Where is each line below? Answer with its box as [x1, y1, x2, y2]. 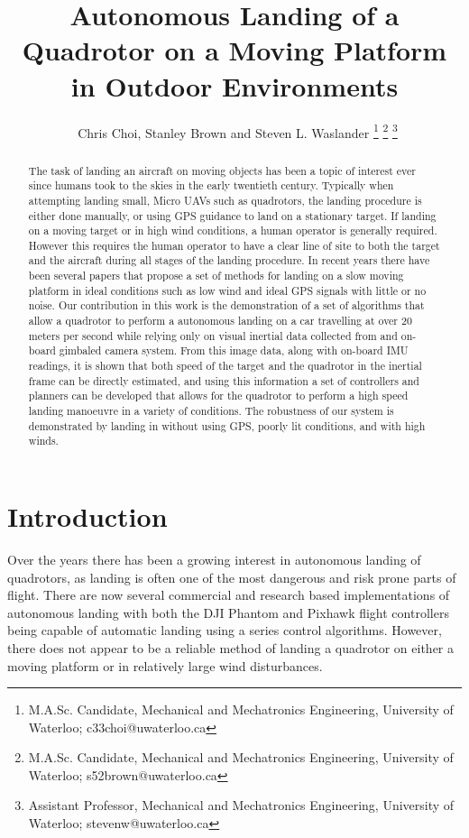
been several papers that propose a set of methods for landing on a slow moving [28, 268, 404, 283]
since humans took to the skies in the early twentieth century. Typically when [28, 178, 394, 193]
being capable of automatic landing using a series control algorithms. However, [7, 621, 442, 640]
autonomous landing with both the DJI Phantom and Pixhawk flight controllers [7, 603, 449, 622]
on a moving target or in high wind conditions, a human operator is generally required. [28, 223, 437, 238]
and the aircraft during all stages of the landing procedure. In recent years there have [28, 253, 430, 268]
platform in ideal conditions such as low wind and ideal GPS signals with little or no [28, 282, 427, 298]
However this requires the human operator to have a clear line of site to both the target [28, 237, 440, 253]
